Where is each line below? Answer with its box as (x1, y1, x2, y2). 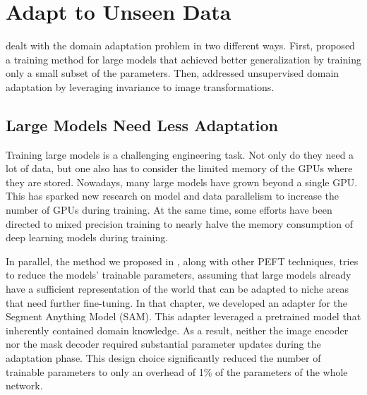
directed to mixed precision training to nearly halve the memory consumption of (6, 216, 353, 231)
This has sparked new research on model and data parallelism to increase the (6, 188, 339, 203)
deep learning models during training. (6, 230, 169, 245)
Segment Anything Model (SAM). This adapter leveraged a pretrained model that (6, 309, 361, 324)
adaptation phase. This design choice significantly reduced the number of (6, 351, 321, 365)
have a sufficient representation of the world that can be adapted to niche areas (6, 281, 349, 296)
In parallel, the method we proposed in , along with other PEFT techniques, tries (6, 253, 359, 268)
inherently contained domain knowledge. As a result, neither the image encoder (6, 322, 349, 337)
